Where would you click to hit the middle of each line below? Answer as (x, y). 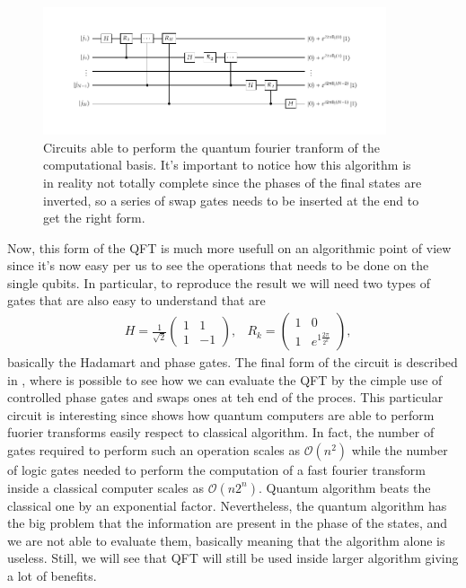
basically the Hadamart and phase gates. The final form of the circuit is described (233, 362)
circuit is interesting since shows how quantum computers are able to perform (221, 414)
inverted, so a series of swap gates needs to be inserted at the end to (231, 200)
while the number (400, 450)
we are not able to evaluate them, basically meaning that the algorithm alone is (226, 540)
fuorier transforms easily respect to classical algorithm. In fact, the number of (221, 432)
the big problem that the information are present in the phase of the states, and (228, 523)
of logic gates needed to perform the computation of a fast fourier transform (216, 470)
